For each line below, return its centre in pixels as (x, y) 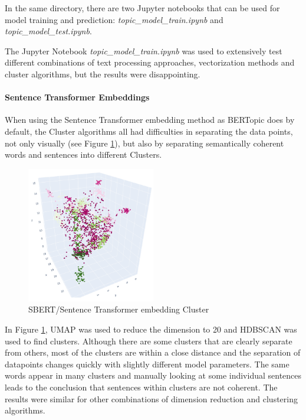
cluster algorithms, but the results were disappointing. (103, 74)
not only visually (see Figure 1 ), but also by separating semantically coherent (144, 143)
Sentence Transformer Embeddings (77, 97)
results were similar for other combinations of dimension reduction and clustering (151, 398)
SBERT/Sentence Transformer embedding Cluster (119, 309)
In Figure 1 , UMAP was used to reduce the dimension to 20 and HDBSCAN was (151, 329)
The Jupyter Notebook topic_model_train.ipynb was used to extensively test (144, 51)
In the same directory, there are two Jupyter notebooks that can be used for (142, 8)
